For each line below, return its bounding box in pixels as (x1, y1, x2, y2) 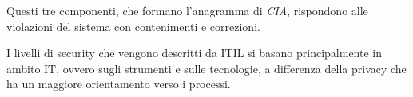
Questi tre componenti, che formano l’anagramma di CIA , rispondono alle (6, 2, 368, 18)
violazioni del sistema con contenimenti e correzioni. (6, 17, 260, 34)
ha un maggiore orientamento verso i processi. (6, 76, 231, 92)
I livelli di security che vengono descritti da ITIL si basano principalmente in (6, 45, 382, 61)
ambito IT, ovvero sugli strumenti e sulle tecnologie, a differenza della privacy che (6, 60, 407, 76)
